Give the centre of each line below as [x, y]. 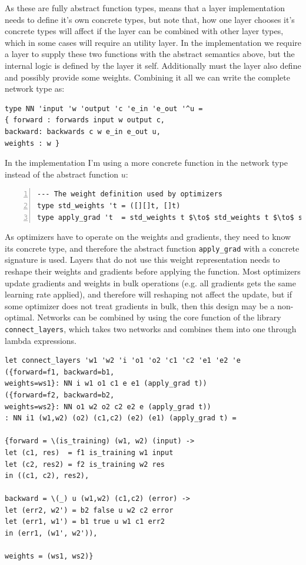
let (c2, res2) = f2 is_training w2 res [85, 464]
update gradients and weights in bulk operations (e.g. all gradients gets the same [150, 282]
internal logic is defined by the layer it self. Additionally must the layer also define [153, 65]
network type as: [35, 88]
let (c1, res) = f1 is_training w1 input [89, 452]
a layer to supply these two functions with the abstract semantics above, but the [150, 54]
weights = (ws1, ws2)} [49, 556]
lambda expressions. [41, 340]
